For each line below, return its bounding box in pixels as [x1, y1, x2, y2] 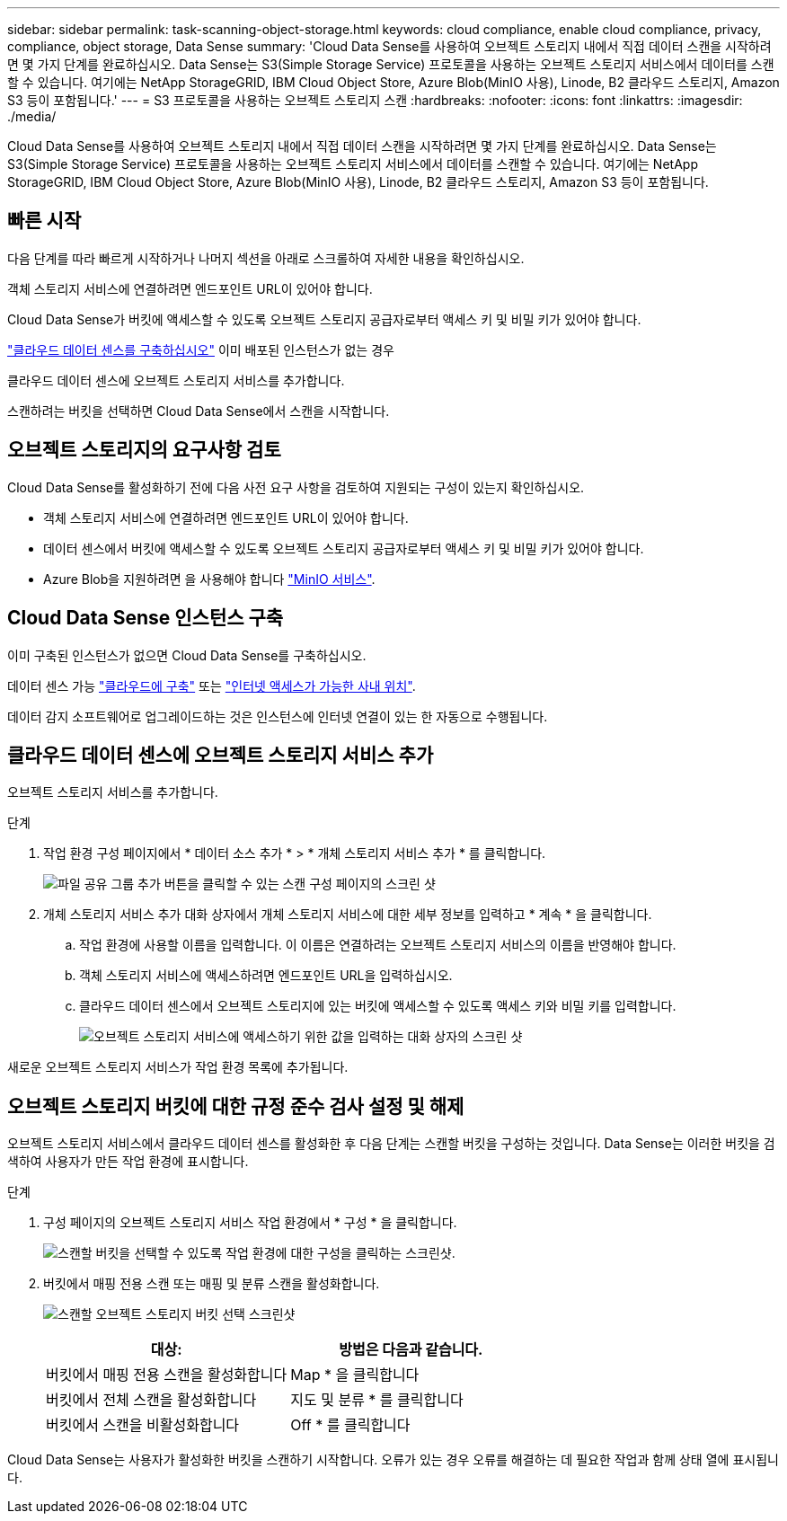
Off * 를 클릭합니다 [290, 1416, 411, 1435]
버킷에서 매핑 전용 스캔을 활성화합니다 [46, 1366, 287, 1384]
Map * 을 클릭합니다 [290, 1366, 420, 1384]
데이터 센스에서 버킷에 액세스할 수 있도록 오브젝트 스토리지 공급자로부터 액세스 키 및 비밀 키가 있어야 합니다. [43, 540, 644, 556]
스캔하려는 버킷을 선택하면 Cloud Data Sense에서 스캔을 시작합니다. [7, 402, 390, 419]
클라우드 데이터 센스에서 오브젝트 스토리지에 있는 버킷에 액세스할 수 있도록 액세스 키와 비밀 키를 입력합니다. [79, 998, 676, 1014]
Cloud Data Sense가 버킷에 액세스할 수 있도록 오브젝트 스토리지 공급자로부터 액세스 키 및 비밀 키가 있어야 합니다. [7, 311, 641, 327]
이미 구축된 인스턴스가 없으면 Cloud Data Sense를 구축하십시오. [7, 647, 367, 663]
